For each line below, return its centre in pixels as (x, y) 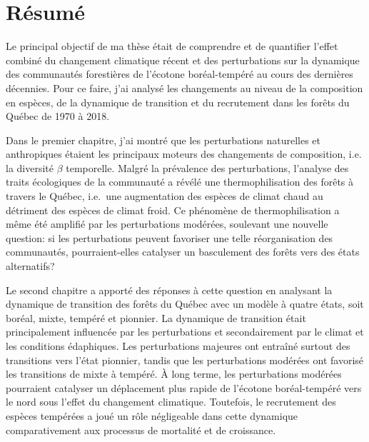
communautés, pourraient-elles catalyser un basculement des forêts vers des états (183, 252)
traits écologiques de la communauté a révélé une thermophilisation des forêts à (180, 182)
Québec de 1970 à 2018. (58, 116)
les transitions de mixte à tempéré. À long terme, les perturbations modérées (174, 374)
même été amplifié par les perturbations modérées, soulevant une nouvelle (167, 224)
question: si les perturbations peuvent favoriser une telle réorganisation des (170, 237)
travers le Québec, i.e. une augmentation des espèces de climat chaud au (165, 196)
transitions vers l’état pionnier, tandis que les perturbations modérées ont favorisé (185, 360)
